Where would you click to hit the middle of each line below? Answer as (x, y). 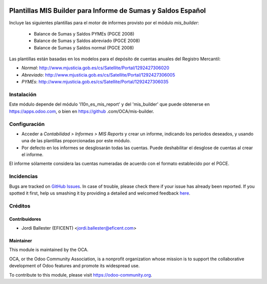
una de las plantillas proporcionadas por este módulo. (76, 141)
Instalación (23, 95)
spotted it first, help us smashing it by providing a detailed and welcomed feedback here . (100, 193)
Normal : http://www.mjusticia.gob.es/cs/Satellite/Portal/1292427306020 (95, 68)
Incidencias (23, 176)
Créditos (20, 206)
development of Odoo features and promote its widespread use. (74, 266)
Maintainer (21, 241)
